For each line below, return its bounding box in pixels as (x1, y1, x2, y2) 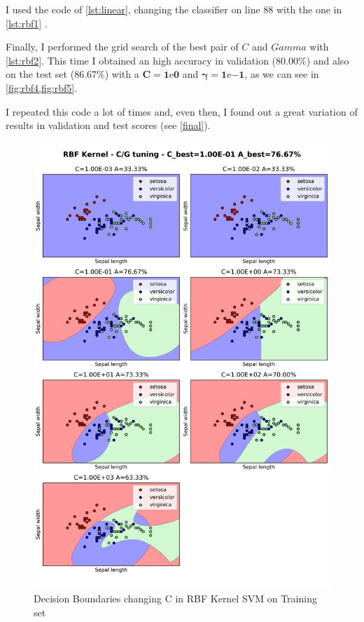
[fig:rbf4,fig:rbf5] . (6, 80, 78, 95)
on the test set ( (6, 67, 75, 81)
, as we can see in (244, 67, 319, 81)
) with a (104, 67, 139, 81)
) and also (306, 53, 349, 67)
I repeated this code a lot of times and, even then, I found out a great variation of (6, 104, 358, 119)
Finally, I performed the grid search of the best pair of (6, 39, 239, 54)
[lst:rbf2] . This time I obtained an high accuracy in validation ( (6, 53, 276, 67)
